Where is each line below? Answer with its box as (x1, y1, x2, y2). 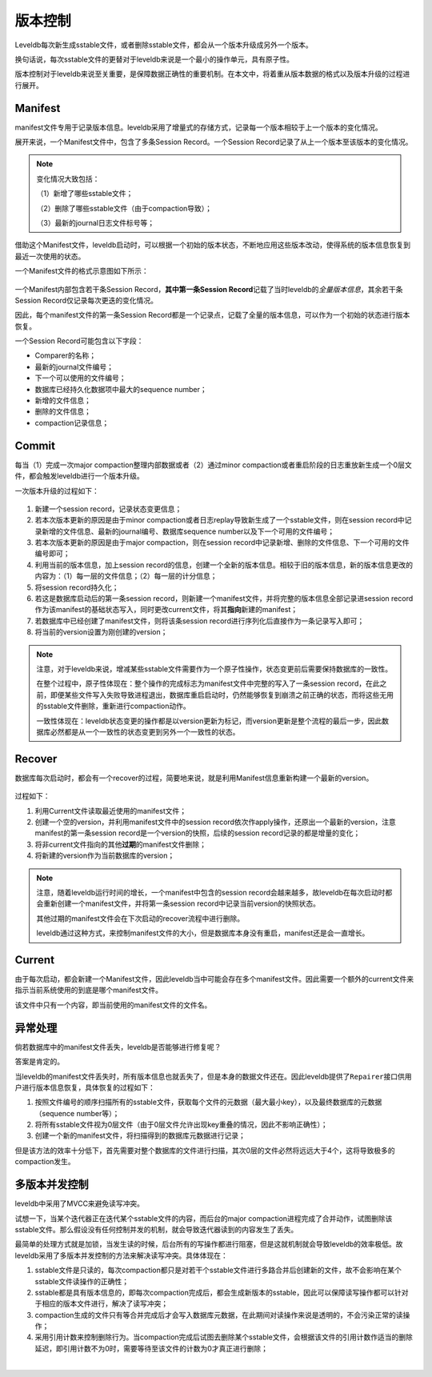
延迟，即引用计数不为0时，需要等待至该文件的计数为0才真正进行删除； (34, 1343, 268, 1353)
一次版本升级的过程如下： (14, 486, 99, 495)
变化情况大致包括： (36, 174, 100, 183)
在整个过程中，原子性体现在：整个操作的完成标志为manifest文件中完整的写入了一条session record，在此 (36, 678, 380, 688)
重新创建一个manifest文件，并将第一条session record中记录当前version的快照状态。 (42, 899, 320, 908)
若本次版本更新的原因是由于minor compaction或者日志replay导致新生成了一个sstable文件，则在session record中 (34, 515, 406, 525)
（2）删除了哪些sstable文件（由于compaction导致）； (36, 203, 212, 213)
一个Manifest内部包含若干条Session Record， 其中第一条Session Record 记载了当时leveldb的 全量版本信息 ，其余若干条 (14, 284, 403, 294)
